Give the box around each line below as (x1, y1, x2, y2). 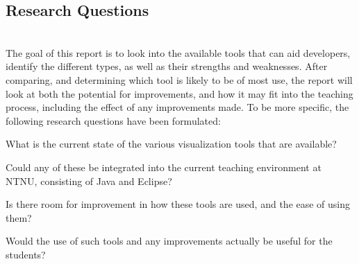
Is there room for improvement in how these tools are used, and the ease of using (6, 197, 351, 211)
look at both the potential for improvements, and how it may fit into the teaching (6, 86, 353, 100)
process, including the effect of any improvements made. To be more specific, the (6, 100, 349, 114)
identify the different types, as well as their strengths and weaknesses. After (6, 59, 328, 73)
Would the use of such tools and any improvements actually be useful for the (6, 234, 333, 248)
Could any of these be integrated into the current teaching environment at (6, 159, 322, 174)
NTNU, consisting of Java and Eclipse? (6, 173, 172, 188)
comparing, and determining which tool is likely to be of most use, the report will (6, 72, 353, 87)
